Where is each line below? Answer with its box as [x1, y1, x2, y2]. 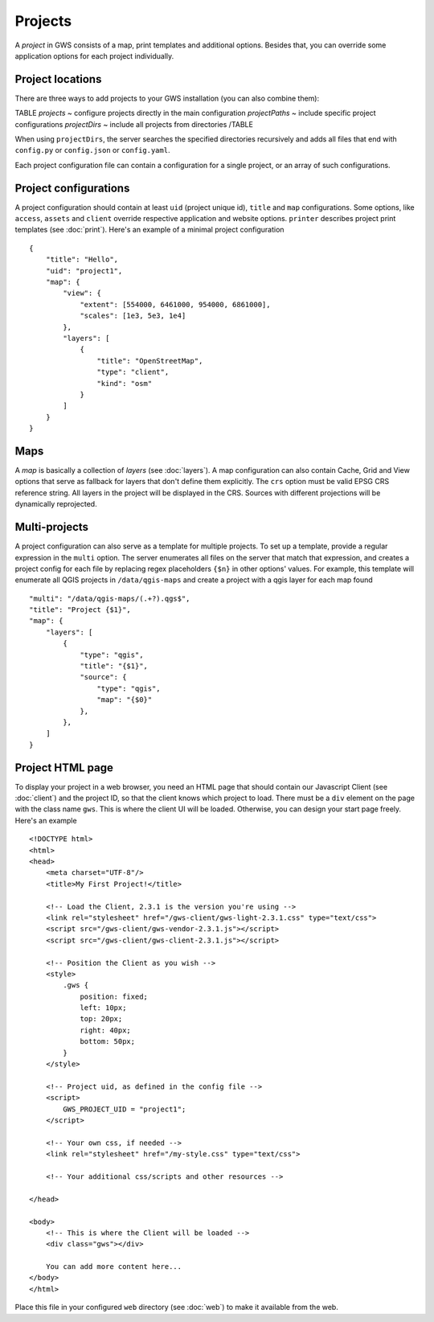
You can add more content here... [45, 1262, 182, 1271]
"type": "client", [96, 367, 170, 377]
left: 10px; [80, 1004, 127, 1012]
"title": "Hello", [45, 255, 119, 265]
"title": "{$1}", [80, 662, 149, 671]
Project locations [14, 72, 102, 86]
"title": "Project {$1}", [29, 606, 132, 614]
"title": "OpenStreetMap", [96, 356, 203, 365]
